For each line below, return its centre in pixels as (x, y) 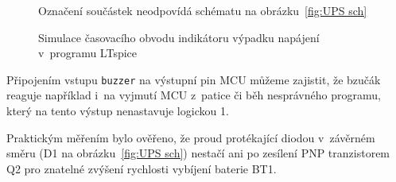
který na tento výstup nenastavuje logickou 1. (118, 111)
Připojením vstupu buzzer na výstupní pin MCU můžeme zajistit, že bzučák (194, 79)
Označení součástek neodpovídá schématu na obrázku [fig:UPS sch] (203, 10)
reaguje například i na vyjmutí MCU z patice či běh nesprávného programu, (194, 95)
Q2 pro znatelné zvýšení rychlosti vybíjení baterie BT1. (142, 168)
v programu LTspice (88, 53)
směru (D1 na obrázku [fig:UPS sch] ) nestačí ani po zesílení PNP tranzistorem (198, 153)
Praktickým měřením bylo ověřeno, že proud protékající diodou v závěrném (191, 137)
